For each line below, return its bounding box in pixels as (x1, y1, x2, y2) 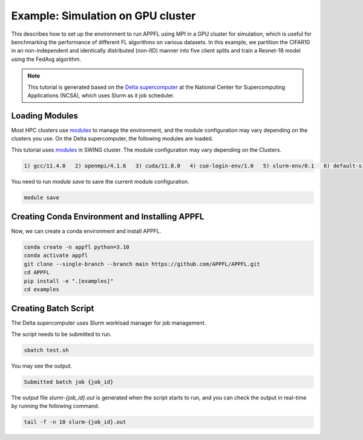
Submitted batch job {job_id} (24, 378, 114, 385)
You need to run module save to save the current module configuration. (11, 178, 190, 185)
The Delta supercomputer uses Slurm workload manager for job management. (11, 319, 206, 326)
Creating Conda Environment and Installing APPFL (11, 212, 204, 222)
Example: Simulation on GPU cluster (11, 9, 196, 22)
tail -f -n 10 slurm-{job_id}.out (24, 419, 126, 425)
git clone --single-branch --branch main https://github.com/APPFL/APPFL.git (24, 260, 260, 267)
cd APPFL (24, 269, 50, 276)
